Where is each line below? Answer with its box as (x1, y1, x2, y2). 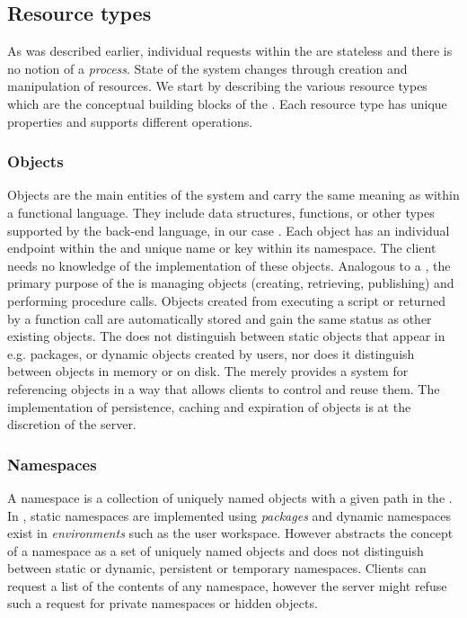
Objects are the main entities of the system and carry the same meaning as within (7, 185, 460, 204)
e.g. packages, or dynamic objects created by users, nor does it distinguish (7, 344, 415, 363)
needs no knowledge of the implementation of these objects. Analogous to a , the (7, 255, 451, 274)
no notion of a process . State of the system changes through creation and (7, 58, 408, 77)
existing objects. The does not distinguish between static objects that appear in (7, 327, 445, 345)
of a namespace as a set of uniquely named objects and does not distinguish (7, 541, 424, 560)
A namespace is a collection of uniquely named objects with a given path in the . (7, 488, 453, 506)
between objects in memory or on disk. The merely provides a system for (7, 362, 409, 381)
